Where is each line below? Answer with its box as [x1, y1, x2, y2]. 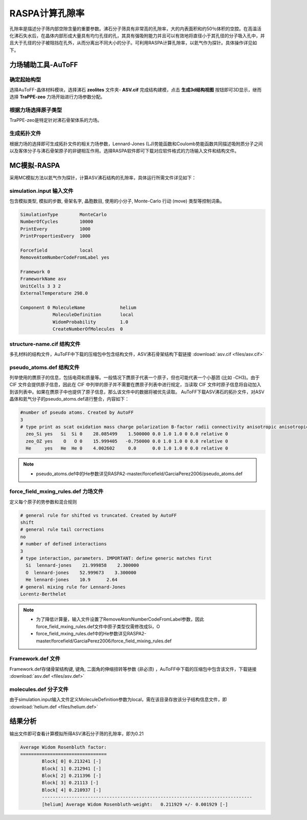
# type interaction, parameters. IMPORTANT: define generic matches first [20, 556, 212, 561]
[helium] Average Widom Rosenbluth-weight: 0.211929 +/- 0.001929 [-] [41, 801, 228, 807]
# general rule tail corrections [20, 527, 104, 533]
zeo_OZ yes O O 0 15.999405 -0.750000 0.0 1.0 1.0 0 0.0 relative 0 [26, 438, 228, 444]
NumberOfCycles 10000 [20, 219, 94, 225]
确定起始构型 [9, 76, 41, 83]
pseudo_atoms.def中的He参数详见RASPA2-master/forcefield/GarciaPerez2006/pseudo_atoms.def [36, 471, 243, 477]
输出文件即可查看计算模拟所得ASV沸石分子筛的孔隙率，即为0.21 [9, 730, 144, 737]
